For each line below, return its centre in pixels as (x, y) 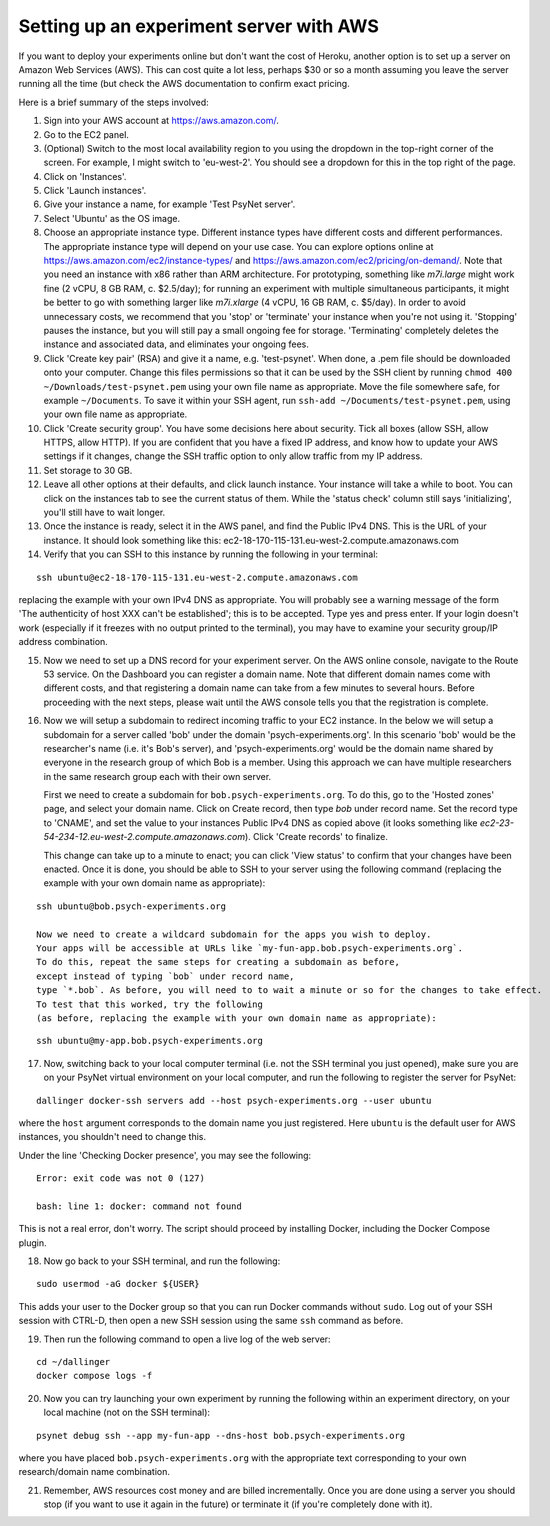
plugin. (32, 1242)
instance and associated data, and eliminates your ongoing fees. (176, 344)
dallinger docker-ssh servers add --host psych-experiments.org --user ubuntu (234, 1100)
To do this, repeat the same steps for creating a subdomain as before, (218, 962)
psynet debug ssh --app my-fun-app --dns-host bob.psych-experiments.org (221, 1435)
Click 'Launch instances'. (95, 191)
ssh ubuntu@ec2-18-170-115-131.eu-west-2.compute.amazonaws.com (197, 577)
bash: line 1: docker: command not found (139, 1206)
